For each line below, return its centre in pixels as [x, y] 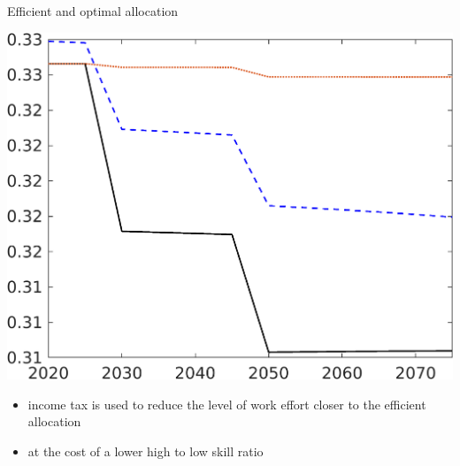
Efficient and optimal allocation [93, 11]
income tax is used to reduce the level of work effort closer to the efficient [227, 404]
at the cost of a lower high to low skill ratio [146, 451]
